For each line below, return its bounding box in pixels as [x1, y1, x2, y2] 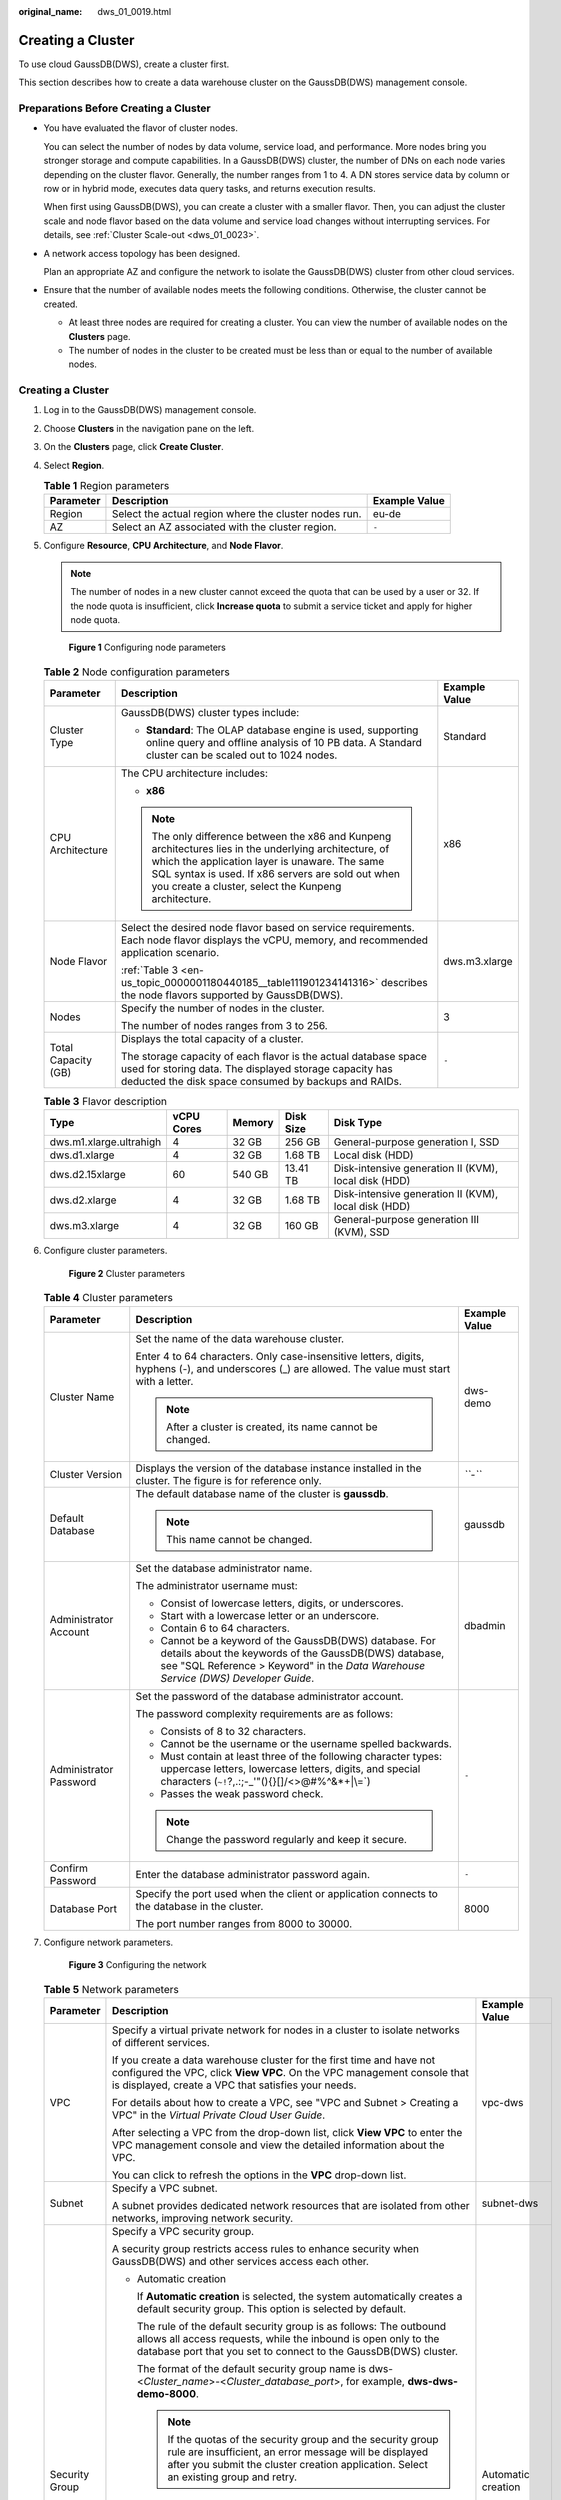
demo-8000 [136, 2386, 197, 2400]
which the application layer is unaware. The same [151, 855, 385, 869]
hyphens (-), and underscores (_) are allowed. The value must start [135, 1361, 451, 1375]
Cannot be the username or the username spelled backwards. [160, 1736, 452, 1750]
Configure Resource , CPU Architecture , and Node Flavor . [43, 540, 284, 552]
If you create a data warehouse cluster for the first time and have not [111, 2053, 435, 2067]
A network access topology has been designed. [43, 247, 240, 259]
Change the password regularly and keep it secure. [166, 1832, 407, 1846]
